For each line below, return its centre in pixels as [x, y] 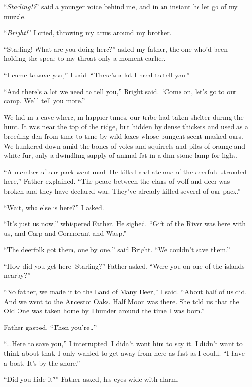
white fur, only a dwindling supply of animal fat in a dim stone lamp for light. [121, 155]
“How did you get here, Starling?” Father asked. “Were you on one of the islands [124, 265]
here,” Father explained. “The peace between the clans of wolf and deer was [117, 181]
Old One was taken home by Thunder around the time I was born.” [104, 311]
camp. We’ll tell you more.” [45, 101]
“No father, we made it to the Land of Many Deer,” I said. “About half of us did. [126, 292]
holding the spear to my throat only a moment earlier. [85, 58]
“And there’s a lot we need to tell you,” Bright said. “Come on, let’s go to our [120, 91]
